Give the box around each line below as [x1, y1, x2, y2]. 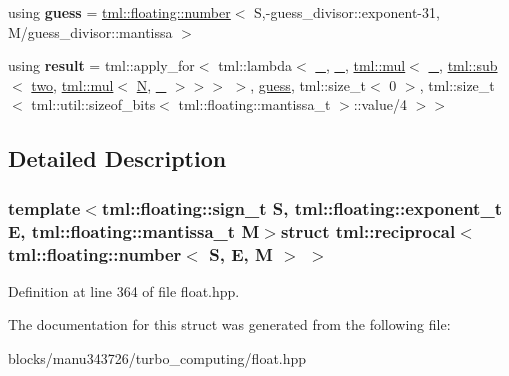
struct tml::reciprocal [280, 218, 456, 243]
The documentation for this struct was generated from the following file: [8, 314, 451, 335]
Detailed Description [8, 143, 227, 174]
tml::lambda [218, 55, 293, 76]
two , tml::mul [31, 74, 114, 95]
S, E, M [209, 241, 273, 266]
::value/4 [353, 94, 407, 115]
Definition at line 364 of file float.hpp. [8, 280, 240, 301]
